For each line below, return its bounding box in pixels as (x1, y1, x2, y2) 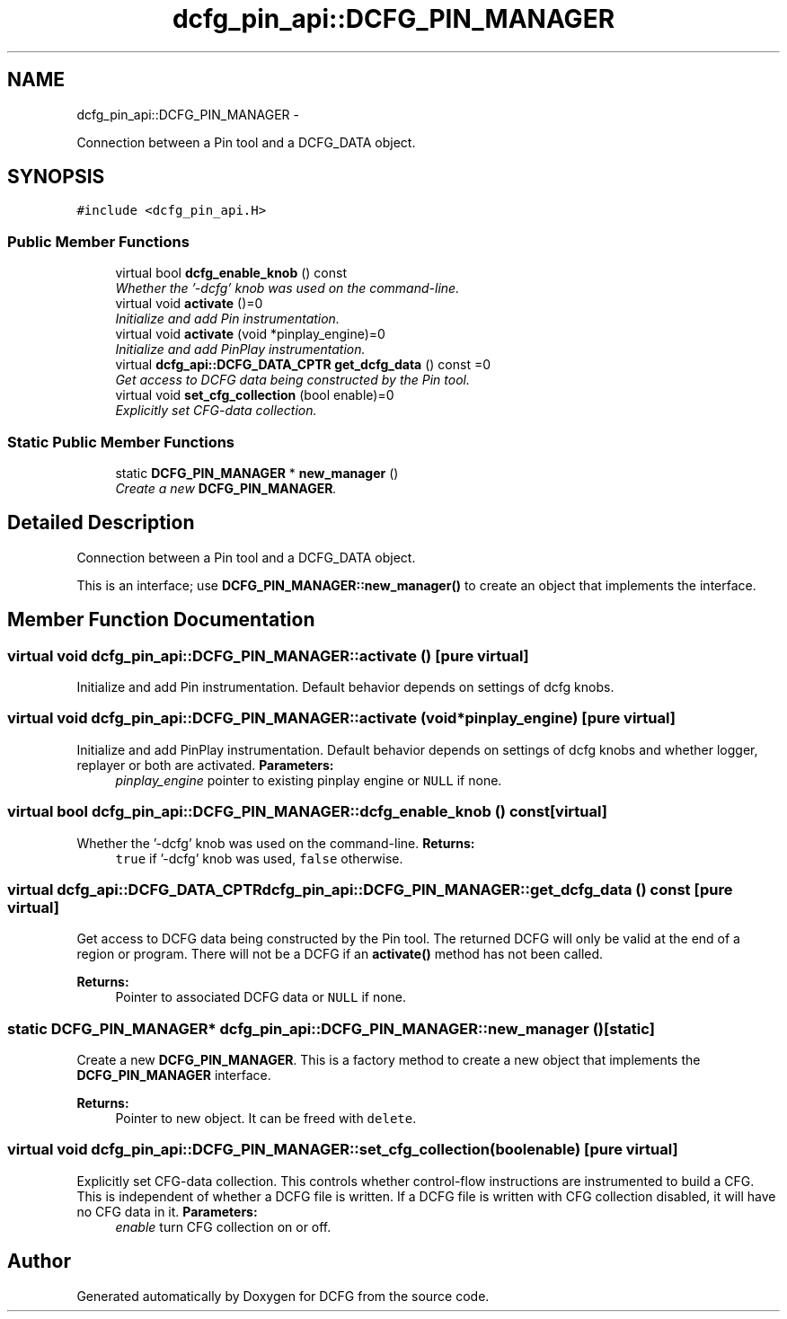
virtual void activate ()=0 (115, 296, 263, 312)
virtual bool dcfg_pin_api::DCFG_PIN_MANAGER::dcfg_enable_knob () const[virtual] (7, 802, 607, 821)
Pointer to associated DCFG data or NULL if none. (115, 989, 407, 1005)
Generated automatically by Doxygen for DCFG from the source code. (76, 1288, 490, 1304)
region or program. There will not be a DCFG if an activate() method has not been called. (76, 946, 604, 962)
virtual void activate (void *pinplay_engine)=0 (115, 326, 385, 342)
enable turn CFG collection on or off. (115, 1218, 332, 1235)
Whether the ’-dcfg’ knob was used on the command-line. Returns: (76, 835, 475, 851)
